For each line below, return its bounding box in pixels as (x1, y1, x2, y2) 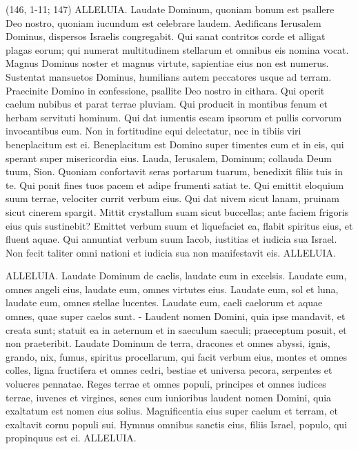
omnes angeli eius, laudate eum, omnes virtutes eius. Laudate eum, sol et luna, (6, 281, 339, 296)
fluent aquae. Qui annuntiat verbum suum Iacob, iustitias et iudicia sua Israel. (6, 232, 337, 246)
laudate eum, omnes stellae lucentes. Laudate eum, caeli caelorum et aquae (6, 295, 323, 310)
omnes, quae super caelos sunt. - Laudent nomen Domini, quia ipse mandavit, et (6, 309, 346, 323)
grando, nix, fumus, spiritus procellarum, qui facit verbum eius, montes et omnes (6, 349, 347, 363)
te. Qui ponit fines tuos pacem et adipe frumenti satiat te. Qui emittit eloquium (6, 177, 344, 192)
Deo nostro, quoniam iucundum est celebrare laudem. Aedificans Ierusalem (6, 15, 321, 30)
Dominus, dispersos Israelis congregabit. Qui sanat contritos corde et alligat (6, 29, 326, 43)
